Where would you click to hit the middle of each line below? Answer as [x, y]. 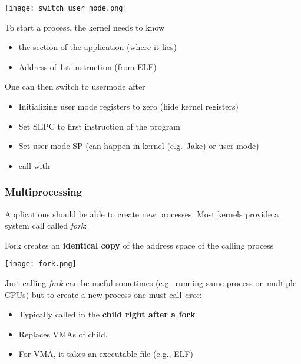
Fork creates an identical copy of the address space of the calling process [139, 245]
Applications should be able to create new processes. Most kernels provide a [142, 214]
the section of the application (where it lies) [97, 47]
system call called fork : [46, 225]
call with [34, 165]
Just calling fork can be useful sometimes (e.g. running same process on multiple [151, 283]
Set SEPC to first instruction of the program [99, 126]
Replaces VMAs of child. [63, 334]
